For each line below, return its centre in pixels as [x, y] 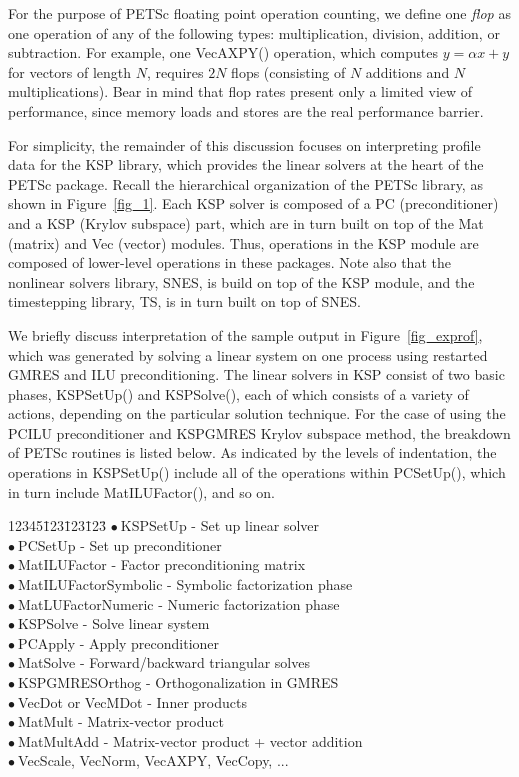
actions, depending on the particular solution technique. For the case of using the [257, 413]
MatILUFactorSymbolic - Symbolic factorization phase [185, 584]
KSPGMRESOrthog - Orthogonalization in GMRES [178, 682]
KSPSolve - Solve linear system [114, 623]
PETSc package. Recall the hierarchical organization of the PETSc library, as [245, 183]
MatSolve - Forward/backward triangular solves [164, 662]
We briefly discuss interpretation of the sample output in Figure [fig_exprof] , [245, 334]
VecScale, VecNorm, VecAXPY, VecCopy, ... [153, 760]
